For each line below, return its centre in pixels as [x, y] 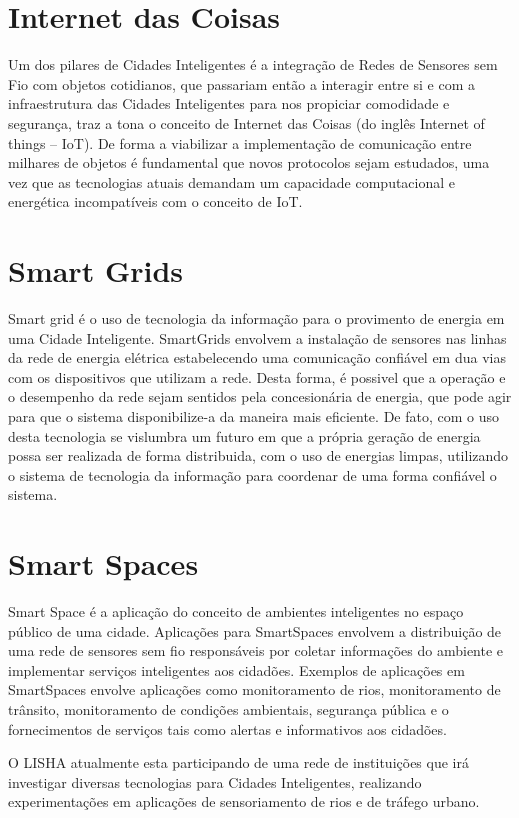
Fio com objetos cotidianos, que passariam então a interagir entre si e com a [241, 83]
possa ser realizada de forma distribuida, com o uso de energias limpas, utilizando [258, 455]
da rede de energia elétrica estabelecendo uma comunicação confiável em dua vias [257, 357]
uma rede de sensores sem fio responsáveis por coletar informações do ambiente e [256, 650]
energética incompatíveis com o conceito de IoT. [155, 201]
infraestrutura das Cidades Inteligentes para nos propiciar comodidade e [229, 103]
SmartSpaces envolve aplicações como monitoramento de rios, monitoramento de [254, 689]
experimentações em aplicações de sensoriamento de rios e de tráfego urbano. [244, 801]
